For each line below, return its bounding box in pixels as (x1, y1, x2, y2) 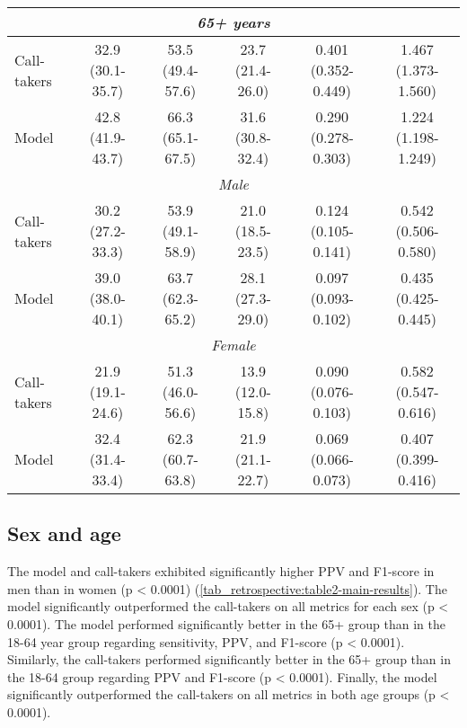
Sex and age (7, 519, 121, 547)
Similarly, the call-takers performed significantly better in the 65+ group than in (7, 650, 451, 669)
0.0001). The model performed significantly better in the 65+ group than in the (7, 614, 445, 633)
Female (211, 334, 256, 355)
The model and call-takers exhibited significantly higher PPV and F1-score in (7, 562, 435, 581)
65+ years (197, 12, 270, 32)
